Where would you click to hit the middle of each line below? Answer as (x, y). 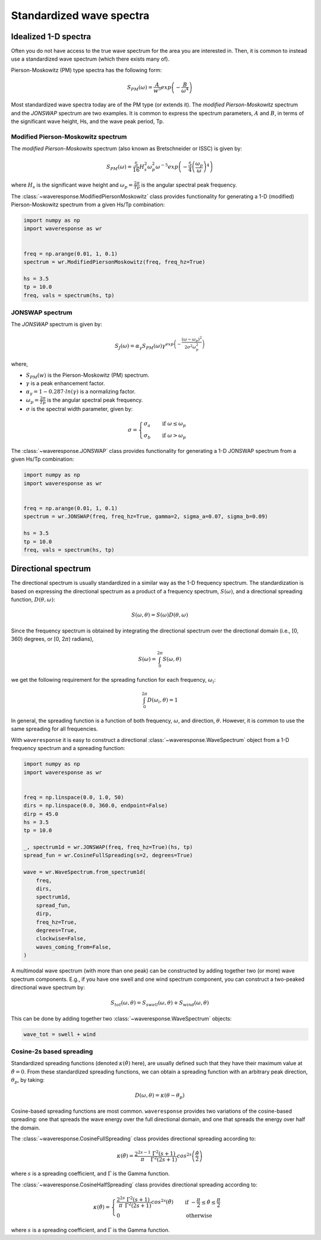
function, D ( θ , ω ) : (33, 600)
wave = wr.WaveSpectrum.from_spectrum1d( (85, 872)
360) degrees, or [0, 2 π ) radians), (52, 639)
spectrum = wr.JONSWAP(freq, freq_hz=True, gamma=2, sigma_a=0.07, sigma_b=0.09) (146, 517)
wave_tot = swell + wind (60, 1034)
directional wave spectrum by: (48, 987)
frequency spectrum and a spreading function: (68, 748)
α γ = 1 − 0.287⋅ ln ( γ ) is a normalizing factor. (81, 392)
